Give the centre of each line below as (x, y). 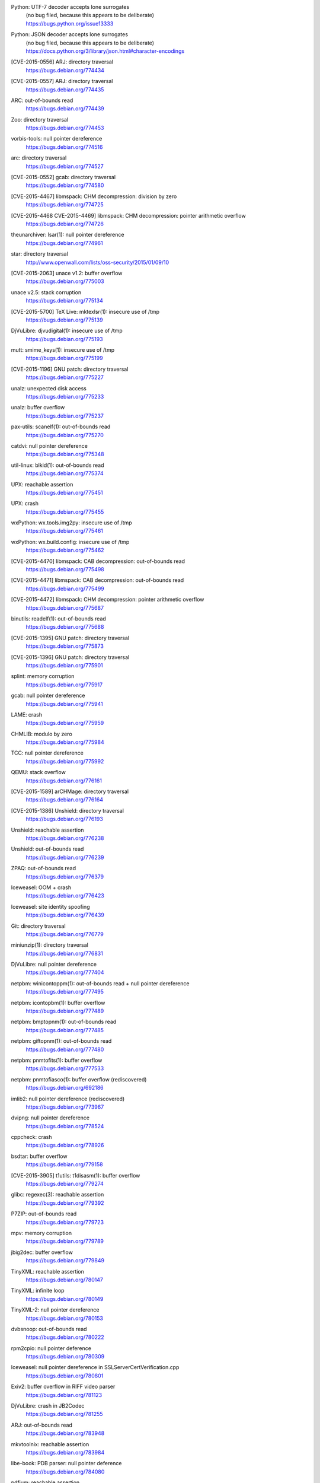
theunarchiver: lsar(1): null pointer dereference (68, 235)
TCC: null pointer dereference (47, 753)
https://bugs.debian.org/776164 (65, 800)
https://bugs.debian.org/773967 (65, 1107)
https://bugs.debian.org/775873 (65, 646)
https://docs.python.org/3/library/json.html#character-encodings (105, 51)
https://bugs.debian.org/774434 (65, 70)
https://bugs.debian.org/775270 (65, 435)
